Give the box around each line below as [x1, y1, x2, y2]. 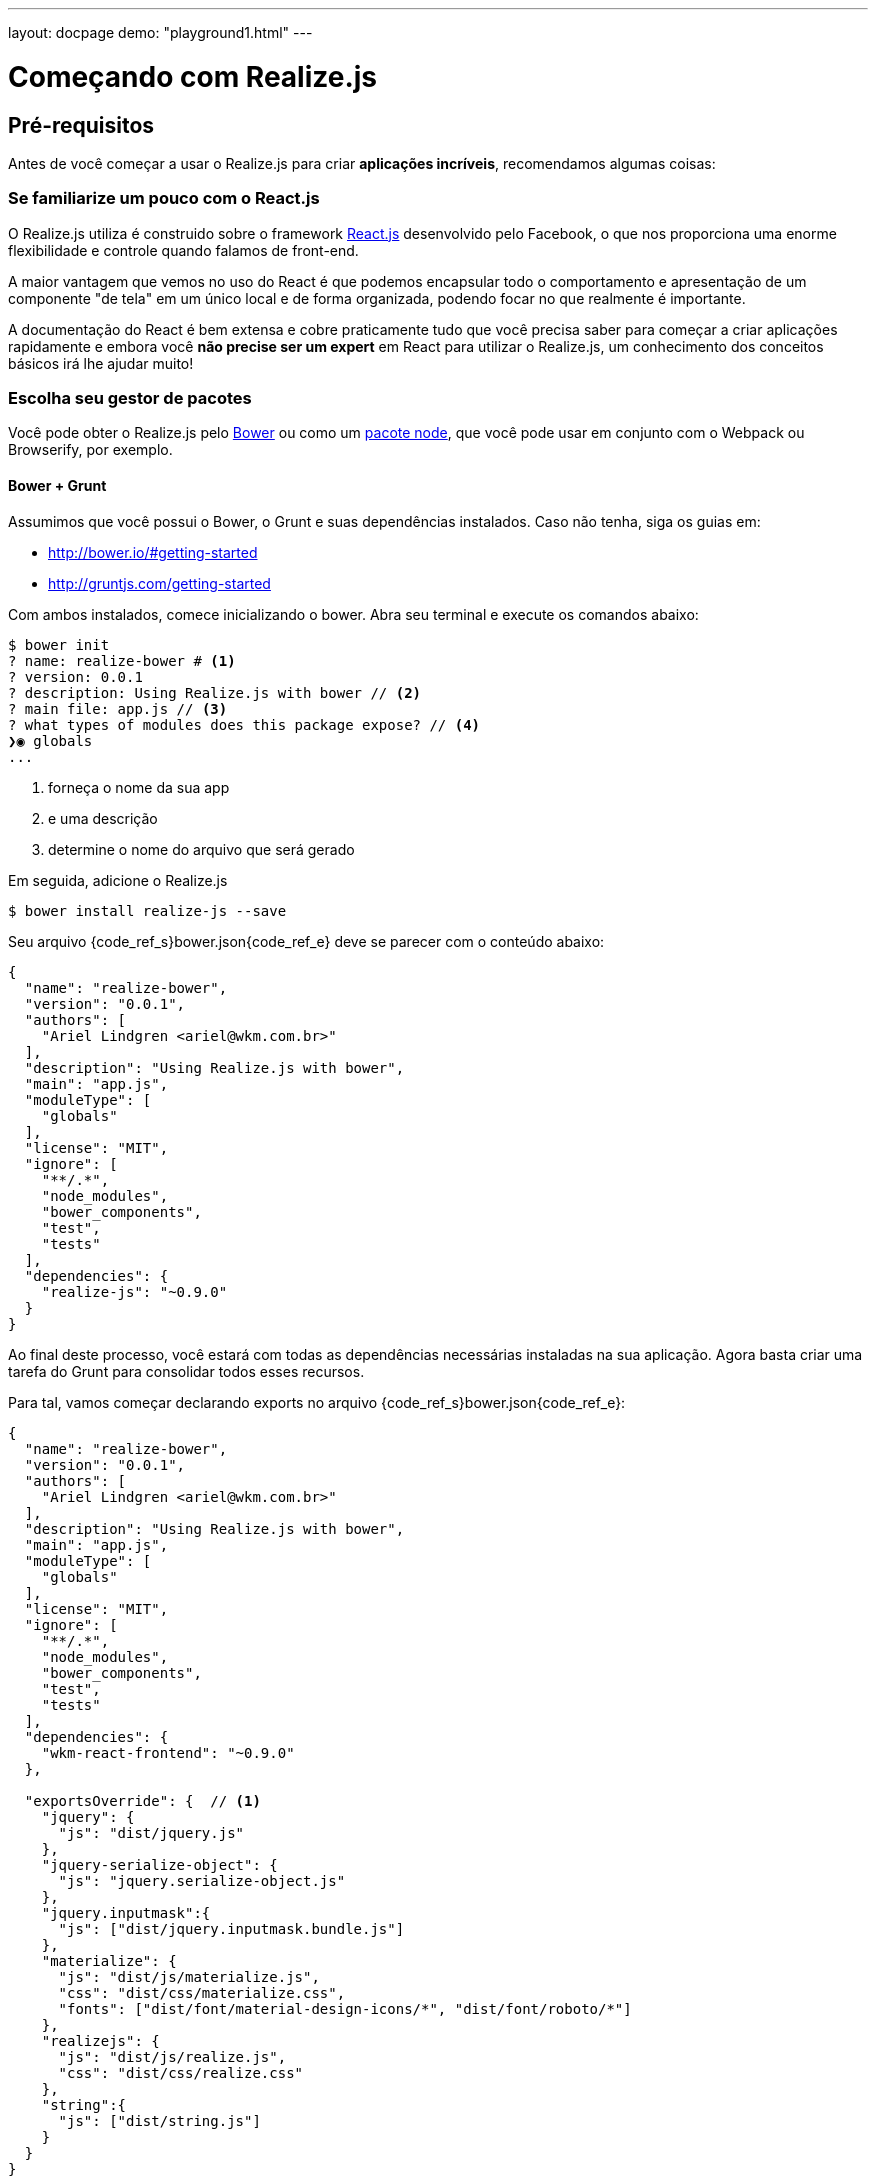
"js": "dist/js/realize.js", [58, 2048, 287, 2065]
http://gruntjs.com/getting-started [48, 574, 271, 592]
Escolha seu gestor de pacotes [8, 388, 252, 409]
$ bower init [8, 636, 110, 653]
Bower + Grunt [8, 477, 107, 495]
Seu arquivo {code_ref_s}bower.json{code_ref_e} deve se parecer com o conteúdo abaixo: [8, 932, 605, 950]
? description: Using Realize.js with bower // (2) [8, 684, 422, 701]
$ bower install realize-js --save [8, 902, 287, 919]
